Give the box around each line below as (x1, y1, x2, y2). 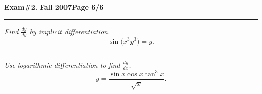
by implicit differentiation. (29, 26, 110, 36)
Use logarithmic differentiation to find (4, 59, 120, 70)
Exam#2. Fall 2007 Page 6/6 (4, 2, 104, 12)
